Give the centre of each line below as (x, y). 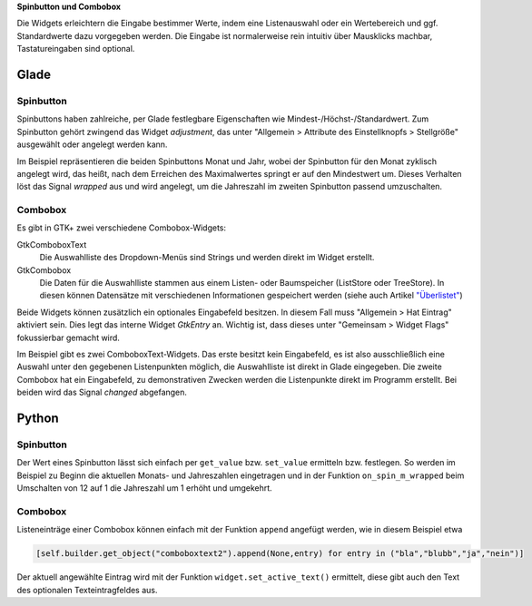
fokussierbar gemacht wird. (68, 337)
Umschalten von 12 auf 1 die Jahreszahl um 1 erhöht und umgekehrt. (144, 488)
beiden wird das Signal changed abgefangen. (102, 392)
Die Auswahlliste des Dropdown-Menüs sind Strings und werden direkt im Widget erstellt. (207, 258)
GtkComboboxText (52, 244)
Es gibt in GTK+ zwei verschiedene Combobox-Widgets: (122, 228)
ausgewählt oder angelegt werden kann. (92, 144)
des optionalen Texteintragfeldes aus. (87, 590)
